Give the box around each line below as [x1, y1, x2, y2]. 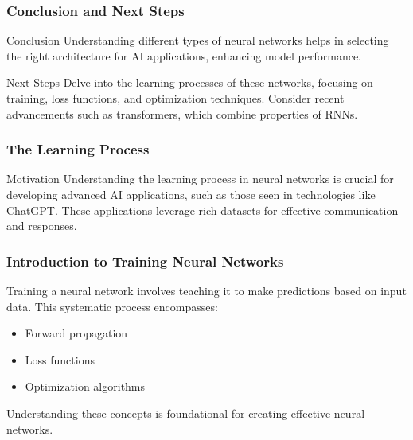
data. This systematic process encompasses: [6, 298, 218, 314]
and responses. [6, 217, 77, 234]
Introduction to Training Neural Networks [6, 251, 284, 271]
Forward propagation [25, 325, 128, 341]
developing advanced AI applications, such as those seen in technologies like [6, 186, 376, 202]
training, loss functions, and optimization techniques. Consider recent [6, 90, 345, 106]
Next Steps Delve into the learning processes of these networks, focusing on [6, 74, 373, 91]
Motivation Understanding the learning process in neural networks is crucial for [6, 170, 394, 187]
